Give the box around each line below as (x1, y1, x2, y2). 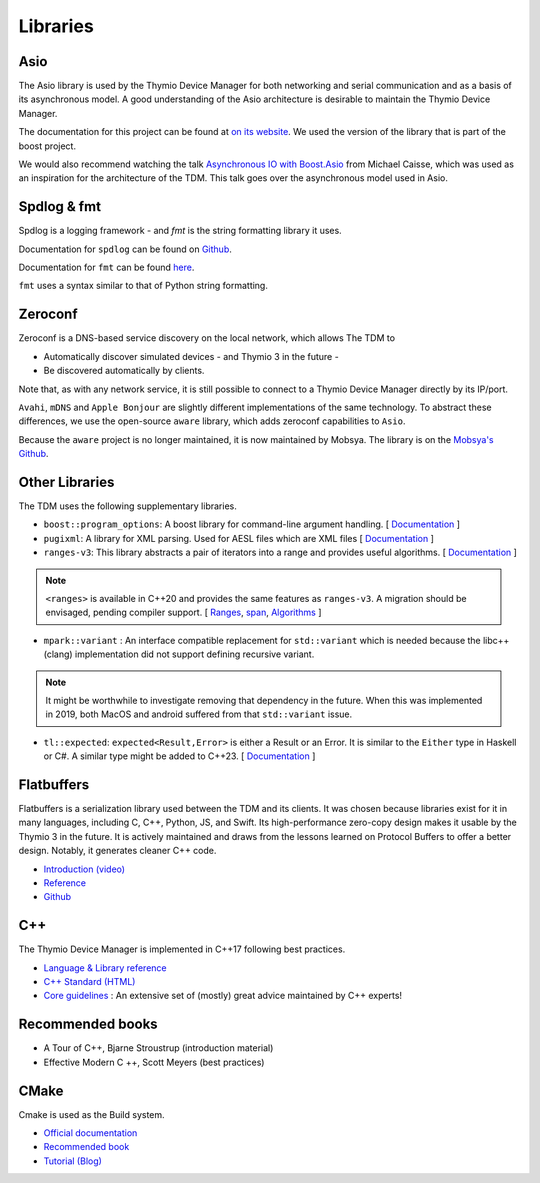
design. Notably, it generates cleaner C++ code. (18, 845, 217, 857)
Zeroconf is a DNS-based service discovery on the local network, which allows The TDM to (18, 332, 395, 344)
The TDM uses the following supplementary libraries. (18, 500, 237, 512)
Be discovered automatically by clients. (43, 365, 205, 377)
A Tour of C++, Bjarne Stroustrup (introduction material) (43, 1042, 274, 1054)
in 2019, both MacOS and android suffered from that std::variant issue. (45, 708, 353, 720)
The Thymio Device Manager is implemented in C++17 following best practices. (18, 943, 346, 955)
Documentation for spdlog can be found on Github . (18, 243, 232, 255)
